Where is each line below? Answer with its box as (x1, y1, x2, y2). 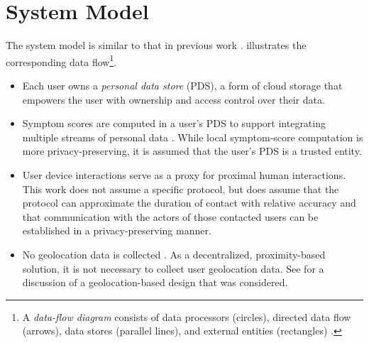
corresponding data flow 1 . (6, 52, 117, 69)
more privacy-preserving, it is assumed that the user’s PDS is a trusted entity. (22, 143, 362, 158)
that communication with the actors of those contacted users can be (22, 209, 319, 224)
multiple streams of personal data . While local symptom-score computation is (22, 129, 363, 144)
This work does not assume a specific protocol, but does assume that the (22, 181, 339, 196)
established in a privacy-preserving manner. (22, 223, 211, 238)
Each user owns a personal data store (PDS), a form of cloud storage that (22, 77, 343, 92)
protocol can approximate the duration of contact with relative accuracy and (22, 195, 356, 210)
